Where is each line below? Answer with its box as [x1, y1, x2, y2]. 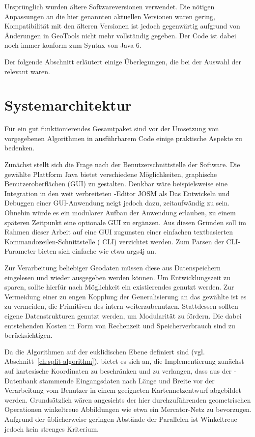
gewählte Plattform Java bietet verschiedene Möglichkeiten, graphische [4, 169, 217, 179]
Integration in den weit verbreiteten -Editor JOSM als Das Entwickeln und [4, 188, 230, 198]
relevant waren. [4, 66, 51, 76]
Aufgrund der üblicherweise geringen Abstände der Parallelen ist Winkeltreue [4, 413, 237, 424]
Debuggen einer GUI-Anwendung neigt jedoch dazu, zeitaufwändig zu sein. [4, 198, 230, 208]
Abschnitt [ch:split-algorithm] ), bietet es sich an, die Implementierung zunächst [4, 356, 244, 366]
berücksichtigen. [4, 330, 53, 340]
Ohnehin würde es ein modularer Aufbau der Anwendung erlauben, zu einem [4, 207, 236, 218]
